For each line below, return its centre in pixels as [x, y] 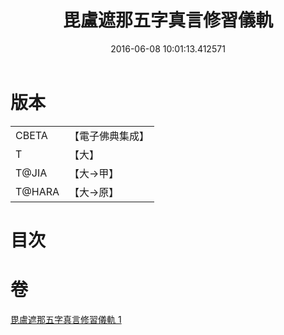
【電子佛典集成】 [109, 136]
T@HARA [37, 191]
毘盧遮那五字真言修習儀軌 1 [66, 319]
